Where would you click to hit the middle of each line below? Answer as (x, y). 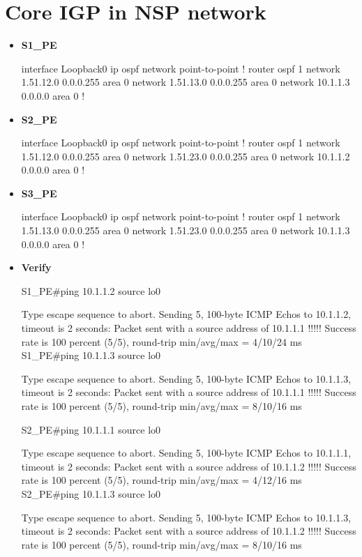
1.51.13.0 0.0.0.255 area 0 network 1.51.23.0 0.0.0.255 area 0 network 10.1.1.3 (186, 230)
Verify (36, 267)
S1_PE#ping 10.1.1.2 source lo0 (91, 290)
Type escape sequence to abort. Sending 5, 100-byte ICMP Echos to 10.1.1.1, (186, 453)
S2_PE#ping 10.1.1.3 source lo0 (91, 493)
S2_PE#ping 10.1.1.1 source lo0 (91, 429)
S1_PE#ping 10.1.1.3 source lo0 (91, 355)
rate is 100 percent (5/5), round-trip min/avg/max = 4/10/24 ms (161, 341)
